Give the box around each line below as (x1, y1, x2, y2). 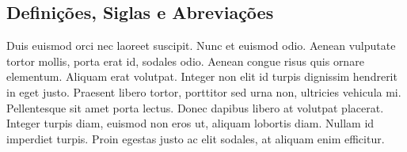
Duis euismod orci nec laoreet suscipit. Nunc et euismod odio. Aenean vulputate (6, 37, 396, 54)
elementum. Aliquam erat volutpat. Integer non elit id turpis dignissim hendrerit (6, 68, 397, 85)
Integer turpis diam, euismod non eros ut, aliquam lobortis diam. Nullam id (6, 115, 375, 131)
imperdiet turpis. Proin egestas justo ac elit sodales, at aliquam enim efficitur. (6, 130, 385, 146)
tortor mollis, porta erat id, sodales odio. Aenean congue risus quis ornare (6, 52, 364, 69)
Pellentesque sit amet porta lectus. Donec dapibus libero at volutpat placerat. (6, 99, 384, 116)
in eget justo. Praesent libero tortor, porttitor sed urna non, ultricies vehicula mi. (6, 83, 401, 100)
